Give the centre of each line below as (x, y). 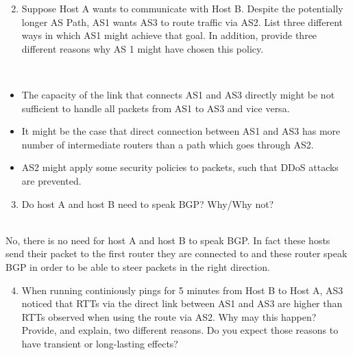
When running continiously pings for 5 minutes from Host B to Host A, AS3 (182, 290)
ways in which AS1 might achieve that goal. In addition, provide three (169, 35)
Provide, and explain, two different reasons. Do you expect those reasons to (180, 330)
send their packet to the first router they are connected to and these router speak (176, 253)
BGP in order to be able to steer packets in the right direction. (138, 266)
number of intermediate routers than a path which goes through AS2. (168, 144)
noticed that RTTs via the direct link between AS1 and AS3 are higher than (182, 303)
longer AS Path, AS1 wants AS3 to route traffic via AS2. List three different (182, 22)
